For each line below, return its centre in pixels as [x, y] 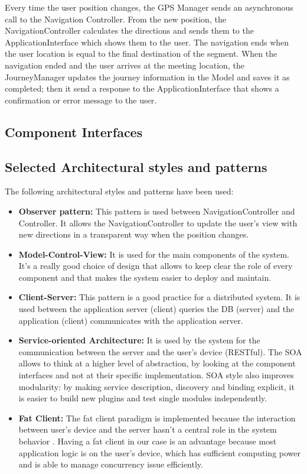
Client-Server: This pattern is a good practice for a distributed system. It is [159, 297]
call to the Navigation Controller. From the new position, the [115, 19]
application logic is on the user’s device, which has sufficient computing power [160, 452]
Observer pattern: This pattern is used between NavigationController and [157, 211]
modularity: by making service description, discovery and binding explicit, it [156, 386]
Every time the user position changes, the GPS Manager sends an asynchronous [149, 7]
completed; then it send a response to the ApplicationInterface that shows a [142, 88]
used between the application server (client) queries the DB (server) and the [156, 309]
